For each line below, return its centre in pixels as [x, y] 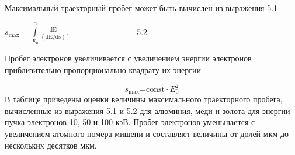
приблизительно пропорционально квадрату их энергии [103, 69]
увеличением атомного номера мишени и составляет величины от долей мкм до [147, 134]
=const [152, 89]
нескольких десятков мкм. [51, 145]
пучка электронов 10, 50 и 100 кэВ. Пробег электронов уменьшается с [130, 122]
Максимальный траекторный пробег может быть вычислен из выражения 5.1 [141, 8]
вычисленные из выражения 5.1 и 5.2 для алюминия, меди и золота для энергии [147, 110]
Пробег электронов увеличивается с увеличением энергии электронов [128, 58]
